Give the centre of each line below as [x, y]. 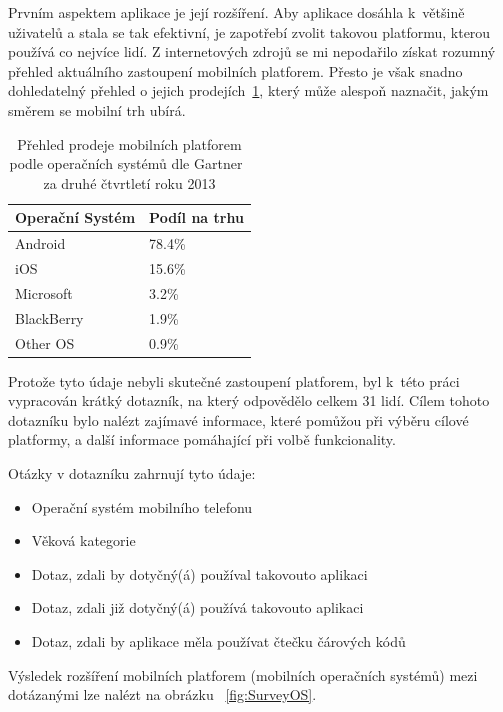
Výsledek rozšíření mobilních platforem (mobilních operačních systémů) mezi [243, 674]
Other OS [45, 342]
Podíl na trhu [196, 217]
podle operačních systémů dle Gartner [126, 163]
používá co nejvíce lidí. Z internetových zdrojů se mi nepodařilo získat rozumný [252, 51]
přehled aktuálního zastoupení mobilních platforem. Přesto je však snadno [235, 70]
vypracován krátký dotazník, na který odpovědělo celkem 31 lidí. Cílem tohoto [249, 400]
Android [40, 243]
